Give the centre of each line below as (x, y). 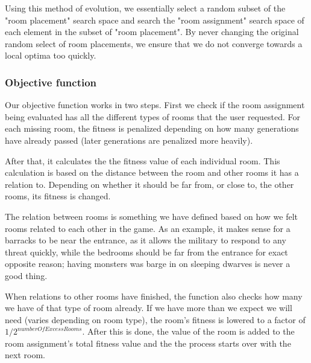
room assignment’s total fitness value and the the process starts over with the (148, 343)
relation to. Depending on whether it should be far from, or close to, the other (149, 184)
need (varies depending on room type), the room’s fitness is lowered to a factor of (155, 319)
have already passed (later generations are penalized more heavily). (129, 140)
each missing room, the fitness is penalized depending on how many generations (152, 128)
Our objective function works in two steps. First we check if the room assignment (155, 105)
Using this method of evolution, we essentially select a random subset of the (145, 8)
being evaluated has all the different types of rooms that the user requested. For (152, 116)
